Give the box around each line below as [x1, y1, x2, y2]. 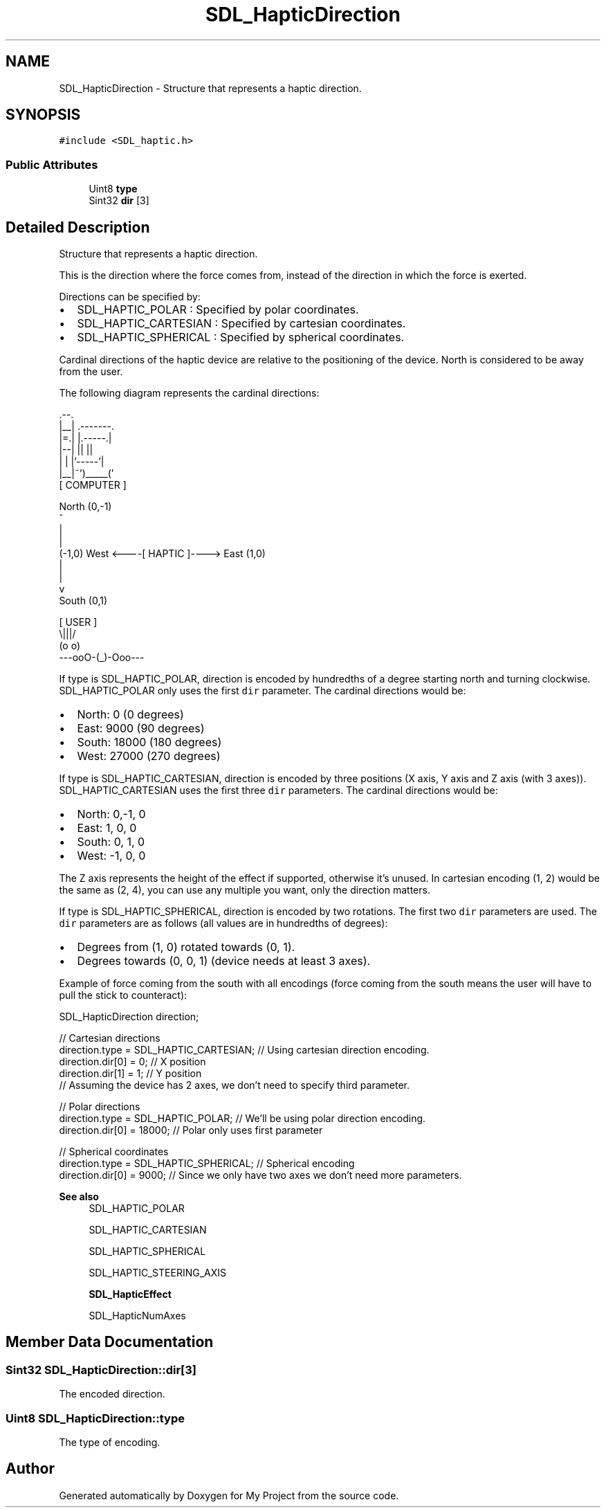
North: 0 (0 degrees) [77, 707, 184, 722]
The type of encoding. [59, 1436, 160, 1448]
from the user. [59, 365, 123, 378]
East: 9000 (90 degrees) [77, 721, 205, 736]
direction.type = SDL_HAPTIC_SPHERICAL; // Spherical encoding [59, 1157, 355, 1170]
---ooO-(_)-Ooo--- [59, 651, 145, 664]
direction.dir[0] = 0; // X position [59, 1056, 206, 1068]
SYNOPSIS [6, 106, 81, 124]
